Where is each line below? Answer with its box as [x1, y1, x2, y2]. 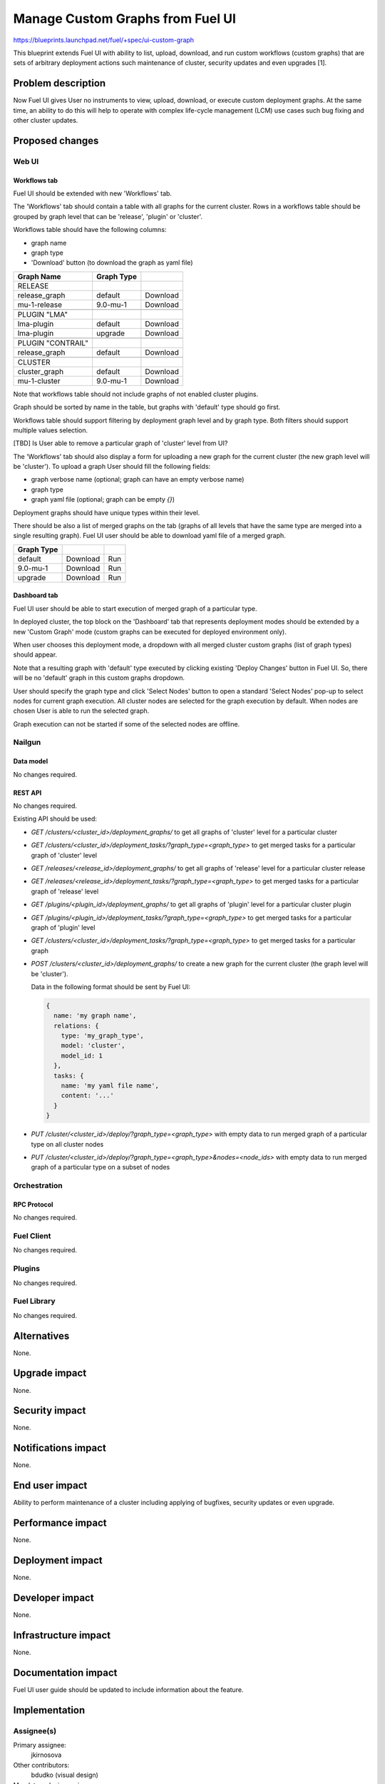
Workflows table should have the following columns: [13, 225, 167, 234]
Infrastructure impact [13, 1629, 111, 1641]
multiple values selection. [13, 425, 88, 435]
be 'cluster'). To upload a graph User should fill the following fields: [13, 462, 211, 471]
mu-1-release [17, 300, 63, 310]
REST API [13, 789, 42, 797]
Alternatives [13, 1329, 70, 1342]
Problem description [13, 77, 106, 89]
